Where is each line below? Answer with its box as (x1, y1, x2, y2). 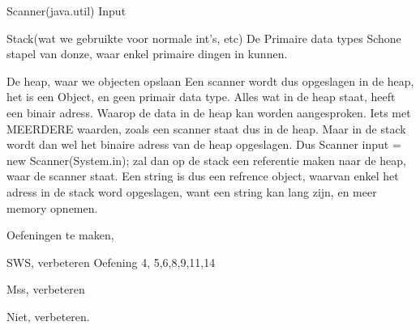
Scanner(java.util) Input (6, 2, 126, 19)
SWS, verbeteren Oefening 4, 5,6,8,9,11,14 (6, 253, 216, 270)
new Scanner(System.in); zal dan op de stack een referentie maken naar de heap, (6, 151, 407, 168)
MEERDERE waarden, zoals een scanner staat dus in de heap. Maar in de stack (6, 120, 406, 137)
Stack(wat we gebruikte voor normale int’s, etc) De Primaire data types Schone (6, 29, 401, 46)
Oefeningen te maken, (6, 226, 114, 243)
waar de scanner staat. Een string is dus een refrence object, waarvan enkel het (6, 167, 399, 184)
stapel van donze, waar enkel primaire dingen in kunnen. (6, 45, 288, 62)
